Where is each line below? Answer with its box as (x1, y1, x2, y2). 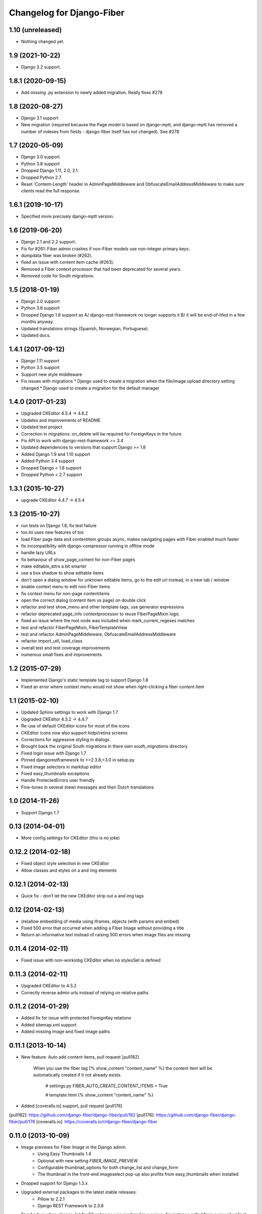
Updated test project (21, 424, 63, 430)
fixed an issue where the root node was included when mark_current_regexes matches (21, 618, 195, 624)
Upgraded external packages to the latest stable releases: (21, 1189, 137, 1195)
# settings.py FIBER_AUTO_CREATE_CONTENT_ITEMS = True (45, 1083, 168, 1089)
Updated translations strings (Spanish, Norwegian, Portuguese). (21, 325, 149, 331)
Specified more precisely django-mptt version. (21, 214, 115, 219)
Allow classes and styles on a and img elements (21, 867, 117, 873)
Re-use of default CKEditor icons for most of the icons (21, 723, 130, 729)
